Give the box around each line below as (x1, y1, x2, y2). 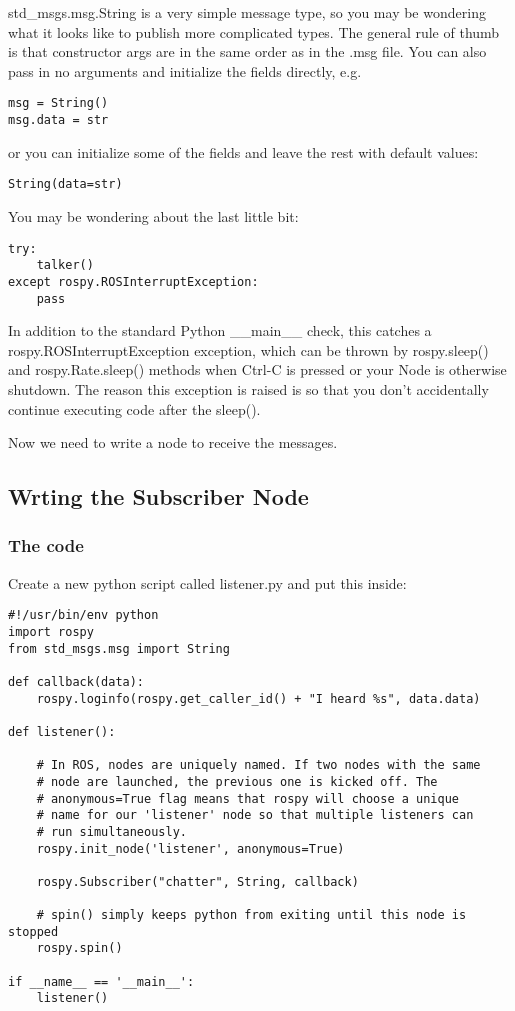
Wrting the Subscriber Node (8, 481, 309, 512)
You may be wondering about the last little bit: (8, 205, 299, 226)
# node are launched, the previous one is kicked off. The (36, 774, 438, 789)
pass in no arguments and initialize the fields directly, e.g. (8, 60, 362, 81)
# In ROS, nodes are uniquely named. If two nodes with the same (36, 758, 481, 773)
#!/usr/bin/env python (8, 608, 159, 623)
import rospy (8, 624, 94, 639)
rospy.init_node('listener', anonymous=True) (36, 841, 345, 856)
